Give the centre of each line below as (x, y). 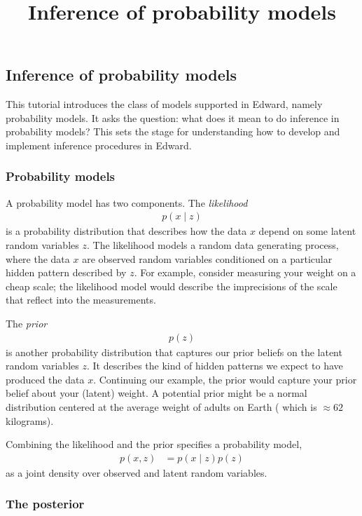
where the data (38, 258)
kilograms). (30, 420)
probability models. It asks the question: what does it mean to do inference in (173, 117)
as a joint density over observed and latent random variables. (137, 472)
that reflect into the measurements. (81, 300)
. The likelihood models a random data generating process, (213, 245)
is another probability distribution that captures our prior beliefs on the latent (174, 352)
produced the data (45, 379)
